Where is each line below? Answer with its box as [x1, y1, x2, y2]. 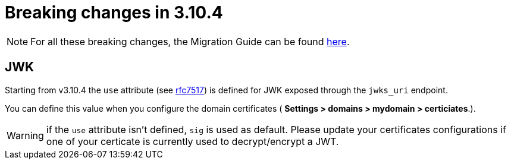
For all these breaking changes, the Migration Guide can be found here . [30, 35, 350, 48]
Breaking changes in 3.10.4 [5, 2, 223, 23]
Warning [7, 129, 44, 141]
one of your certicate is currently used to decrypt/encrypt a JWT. [46, 135, 339, 147]
